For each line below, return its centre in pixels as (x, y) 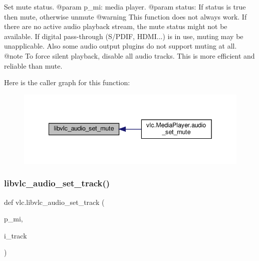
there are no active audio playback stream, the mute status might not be (116, 26)
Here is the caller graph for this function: (67, 82)
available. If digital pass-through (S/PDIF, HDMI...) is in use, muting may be (124, 36)
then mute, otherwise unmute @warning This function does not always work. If (125, 16)
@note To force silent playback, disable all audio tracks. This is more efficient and (129, 55)
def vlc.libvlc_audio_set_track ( (54, 202)
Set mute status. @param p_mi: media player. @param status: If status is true (125, 7)
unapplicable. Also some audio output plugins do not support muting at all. (120, 46)
